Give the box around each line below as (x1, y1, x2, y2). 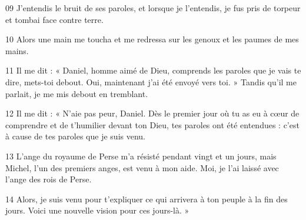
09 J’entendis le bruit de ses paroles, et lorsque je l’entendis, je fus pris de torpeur (5, 2, 301, 14)
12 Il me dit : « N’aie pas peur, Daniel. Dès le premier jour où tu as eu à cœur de (5, 107, 300, 119)
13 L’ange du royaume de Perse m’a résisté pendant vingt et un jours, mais (5, 149, 277, 162)
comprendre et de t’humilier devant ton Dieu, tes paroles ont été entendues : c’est (5, 118, 300, 131)
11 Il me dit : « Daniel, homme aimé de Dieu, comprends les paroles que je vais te (5, 64, 301, 76)
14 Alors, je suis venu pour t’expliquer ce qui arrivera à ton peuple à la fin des (5, 192, 288, 205)
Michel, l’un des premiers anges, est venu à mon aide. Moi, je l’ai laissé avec (5, 161, 279, 174)
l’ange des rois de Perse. (5, 173, 92, 185)
